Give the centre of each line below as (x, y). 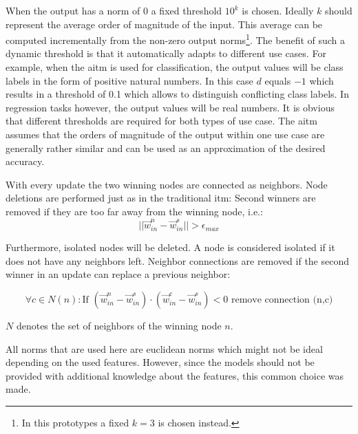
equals (278, 80)
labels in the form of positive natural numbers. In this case (129, 80)
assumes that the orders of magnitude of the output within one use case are (165, 134)
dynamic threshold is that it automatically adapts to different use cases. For (166, 53)
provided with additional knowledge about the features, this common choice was (175, 375)
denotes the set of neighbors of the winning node (119, 326)
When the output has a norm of (73, 10)
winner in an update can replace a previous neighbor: (118, 274)
